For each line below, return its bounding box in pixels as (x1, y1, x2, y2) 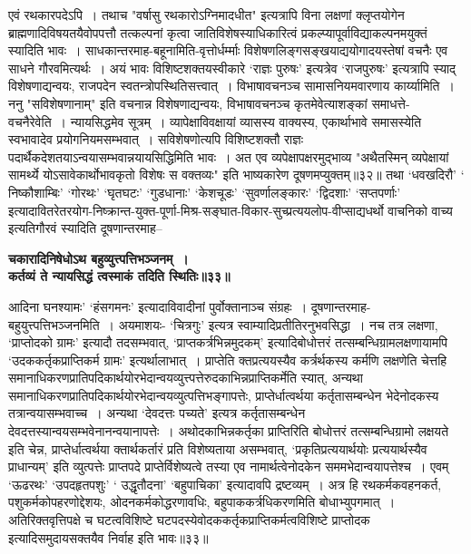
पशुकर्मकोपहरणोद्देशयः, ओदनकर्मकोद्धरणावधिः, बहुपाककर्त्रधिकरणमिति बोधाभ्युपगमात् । (8, 492, 396, 511)
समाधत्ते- (371, 93, 410, 112)
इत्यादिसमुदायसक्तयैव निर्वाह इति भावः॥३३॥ (8, 528, 209, 547)
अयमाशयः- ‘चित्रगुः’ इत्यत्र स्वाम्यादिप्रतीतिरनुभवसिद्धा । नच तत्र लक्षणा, (118, 315, 438, 334)
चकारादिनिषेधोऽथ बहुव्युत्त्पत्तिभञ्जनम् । (8, 248, 189, 267)
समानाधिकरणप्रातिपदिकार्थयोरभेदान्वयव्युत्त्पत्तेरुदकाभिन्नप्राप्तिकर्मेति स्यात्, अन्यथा (8, 368, 363, 387)
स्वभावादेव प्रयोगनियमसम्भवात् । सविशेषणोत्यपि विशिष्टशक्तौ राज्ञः (8, 130, 303, 149)
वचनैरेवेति (8, 112, 52, 131)
